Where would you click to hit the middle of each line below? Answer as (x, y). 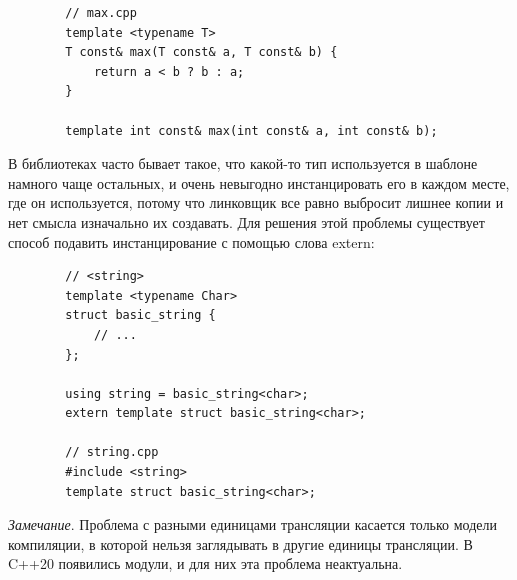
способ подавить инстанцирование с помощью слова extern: (191, 241)
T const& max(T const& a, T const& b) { (201, 52)
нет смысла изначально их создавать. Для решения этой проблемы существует (246, 221)
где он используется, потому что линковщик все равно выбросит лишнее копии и (256, 202)
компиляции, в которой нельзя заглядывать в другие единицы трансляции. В (240, 543)
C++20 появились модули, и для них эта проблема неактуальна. (205, 563)
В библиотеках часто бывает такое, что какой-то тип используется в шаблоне (243, 163)
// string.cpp (112, 452)
